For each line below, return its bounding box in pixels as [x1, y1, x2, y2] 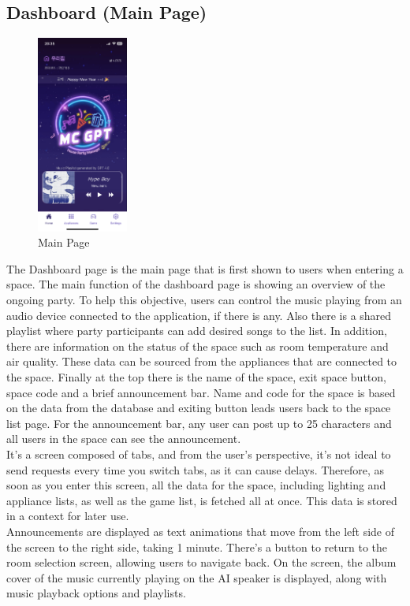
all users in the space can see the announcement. [6, 430, 241, 447]
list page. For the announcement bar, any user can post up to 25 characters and [6, 415, 392, 431]
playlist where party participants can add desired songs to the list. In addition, [6, 322, 387, 339]
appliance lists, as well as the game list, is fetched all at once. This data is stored [6, 492, 397, 508]
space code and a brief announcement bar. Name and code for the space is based [6, 384, 396, 400]
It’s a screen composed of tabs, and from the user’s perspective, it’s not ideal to [6, 445, 391, 462]
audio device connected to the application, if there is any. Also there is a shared [6, 307, 392, 323]
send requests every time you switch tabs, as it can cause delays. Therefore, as [6, 461, 385, 478]
